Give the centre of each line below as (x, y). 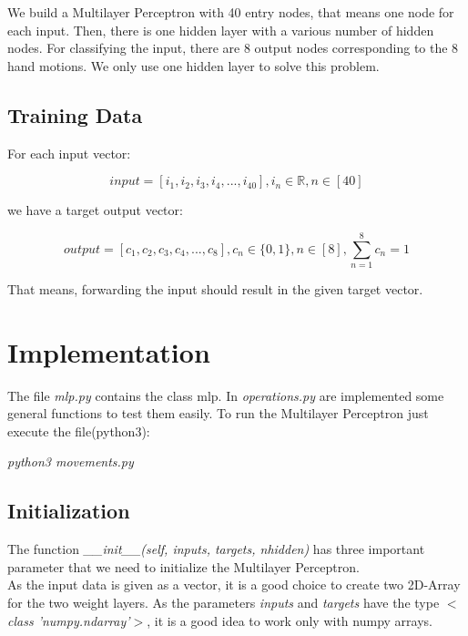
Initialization (69, 511)
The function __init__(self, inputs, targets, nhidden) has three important (216, 549)
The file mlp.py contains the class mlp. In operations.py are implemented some (226, 395)
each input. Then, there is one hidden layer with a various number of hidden (221, 30)
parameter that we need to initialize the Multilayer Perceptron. (183, 566)
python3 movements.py (71, 462)
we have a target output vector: (95, 210)
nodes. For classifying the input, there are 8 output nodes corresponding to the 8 (233, 48)
